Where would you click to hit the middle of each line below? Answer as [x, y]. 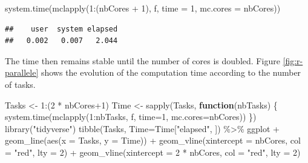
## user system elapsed [61, 29]
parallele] [22, 72]
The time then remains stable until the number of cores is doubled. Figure [143, 60]
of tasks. [20, 84]
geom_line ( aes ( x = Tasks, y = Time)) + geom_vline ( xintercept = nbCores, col [153, 140]
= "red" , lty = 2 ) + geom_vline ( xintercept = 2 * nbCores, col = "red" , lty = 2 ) [153, 152]
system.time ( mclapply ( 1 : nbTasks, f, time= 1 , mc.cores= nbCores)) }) [131, 117]
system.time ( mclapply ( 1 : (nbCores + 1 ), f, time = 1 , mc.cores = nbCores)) [143, 8]
